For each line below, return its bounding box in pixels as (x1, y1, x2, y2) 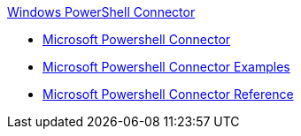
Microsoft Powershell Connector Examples (42, 59, 290, 74)
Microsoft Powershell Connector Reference (42, 87, 294, 102)
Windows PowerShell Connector (7, 4, 196, 19)
